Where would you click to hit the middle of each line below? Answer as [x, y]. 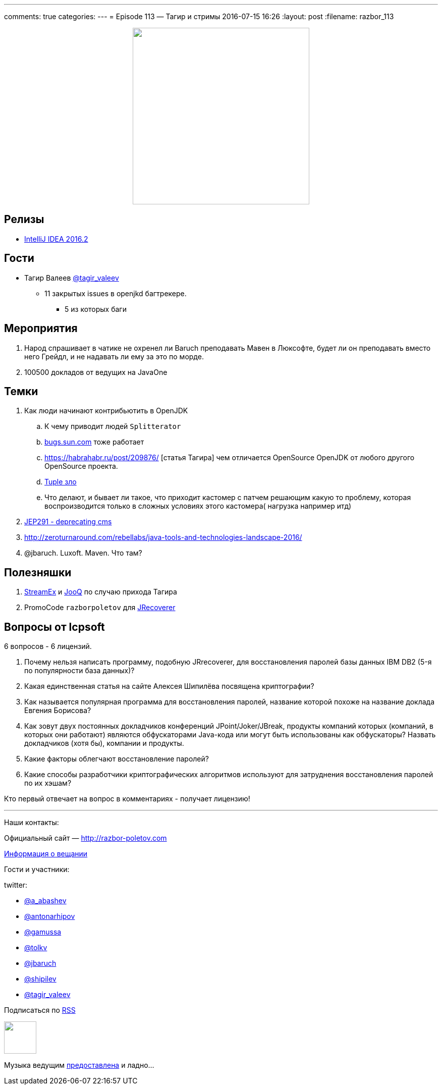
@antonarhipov [50, 916]
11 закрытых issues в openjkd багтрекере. [116, 293]
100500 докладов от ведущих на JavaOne [96, 372]
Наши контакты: [32, 823]
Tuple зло [61, 482]
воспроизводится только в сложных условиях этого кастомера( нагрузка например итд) [198, 506]
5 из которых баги [96, 309]
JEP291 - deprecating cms [68, 522]
